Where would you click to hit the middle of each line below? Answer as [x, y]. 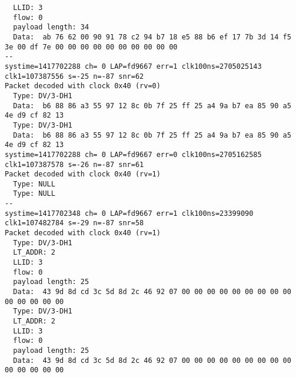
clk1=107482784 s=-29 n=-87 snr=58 [74, 223]
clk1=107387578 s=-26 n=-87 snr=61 [74, 164]
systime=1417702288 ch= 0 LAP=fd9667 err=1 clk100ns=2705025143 [133, 66]
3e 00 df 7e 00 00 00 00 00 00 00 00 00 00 [91, 47]
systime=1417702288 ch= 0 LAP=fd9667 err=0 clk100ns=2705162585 [133, 154]
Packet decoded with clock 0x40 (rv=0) [83, 86]
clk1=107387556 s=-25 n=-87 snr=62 [74, 76]
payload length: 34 [51, 27]
